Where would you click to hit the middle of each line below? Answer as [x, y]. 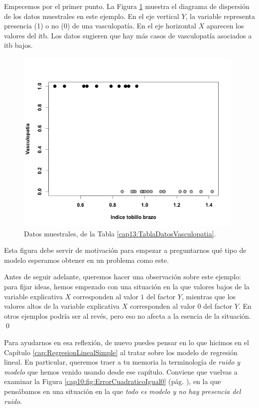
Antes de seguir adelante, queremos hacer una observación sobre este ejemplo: [123, 277]
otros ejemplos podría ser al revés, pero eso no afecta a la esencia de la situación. [128, 315]
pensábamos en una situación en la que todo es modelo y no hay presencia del [123, 391]
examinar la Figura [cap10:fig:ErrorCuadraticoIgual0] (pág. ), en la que [113, 381]
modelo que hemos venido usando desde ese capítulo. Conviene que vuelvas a [121, 371]
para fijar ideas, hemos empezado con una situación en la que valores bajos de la [127, 287]
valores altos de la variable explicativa [62, 306]
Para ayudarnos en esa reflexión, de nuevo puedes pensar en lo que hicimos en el [127, 342]
